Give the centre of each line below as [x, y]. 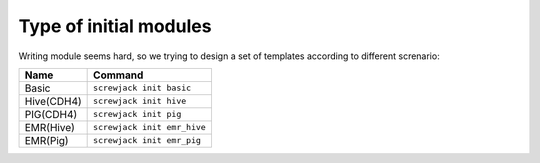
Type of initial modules [115, 26]
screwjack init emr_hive [150, 127]
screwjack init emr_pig [147, 140]
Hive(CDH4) [53, 101]
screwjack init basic [142, 88]
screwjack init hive [140, 101]
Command [118, 75]
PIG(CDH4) [51, 114]
